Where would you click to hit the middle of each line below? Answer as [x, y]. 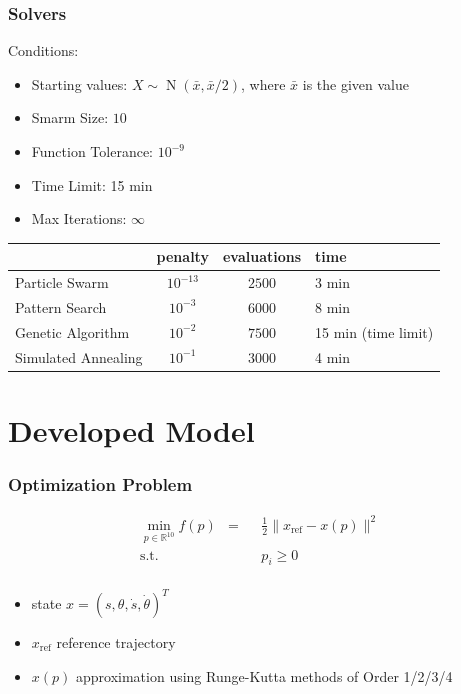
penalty [182, 256]
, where [263, 83]
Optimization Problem [100, 484]
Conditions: [43, 50]
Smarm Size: [70, 117]
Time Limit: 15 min [92, 184]
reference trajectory [116, 642]
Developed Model [131, 429]
